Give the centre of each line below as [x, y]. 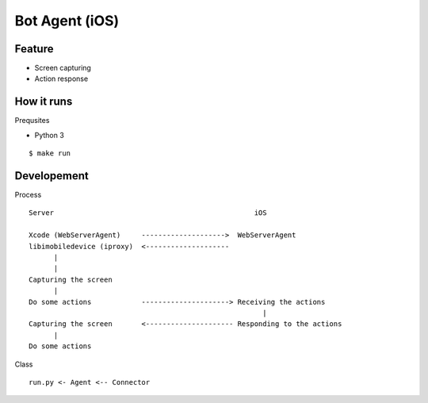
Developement [52, 176]
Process [28, 195]
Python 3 [50, 135]
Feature [34, 49]
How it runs [44, 102]
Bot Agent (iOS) [67, 21]
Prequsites [32, 121]
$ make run [50, 154]
